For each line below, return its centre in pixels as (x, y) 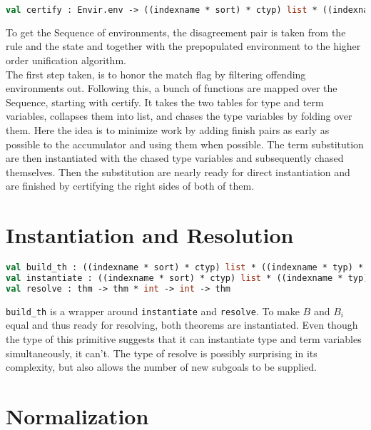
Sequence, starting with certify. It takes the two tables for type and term (165, 102)
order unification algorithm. (66, 60)
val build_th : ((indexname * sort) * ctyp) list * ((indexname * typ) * (185, 268)
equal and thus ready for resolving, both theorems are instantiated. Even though (182, 325)
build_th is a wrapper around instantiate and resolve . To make (153, 311)
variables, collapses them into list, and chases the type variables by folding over (179, 116)
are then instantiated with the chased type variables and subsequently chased (175, 158)
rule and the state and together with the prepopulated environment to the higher (183, 46)
